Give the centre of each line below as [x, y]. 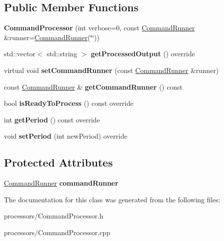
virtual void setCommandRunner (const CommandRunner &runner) [111, 70]
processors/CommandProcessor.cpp [57, 232]
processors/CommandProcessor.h [54, 216]
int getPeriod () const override [52, 119]
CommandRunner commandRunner [61, 183]
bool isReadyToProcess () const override [69, 103]
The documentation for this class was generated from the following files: [112, 199]
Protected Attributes [58, 162]
